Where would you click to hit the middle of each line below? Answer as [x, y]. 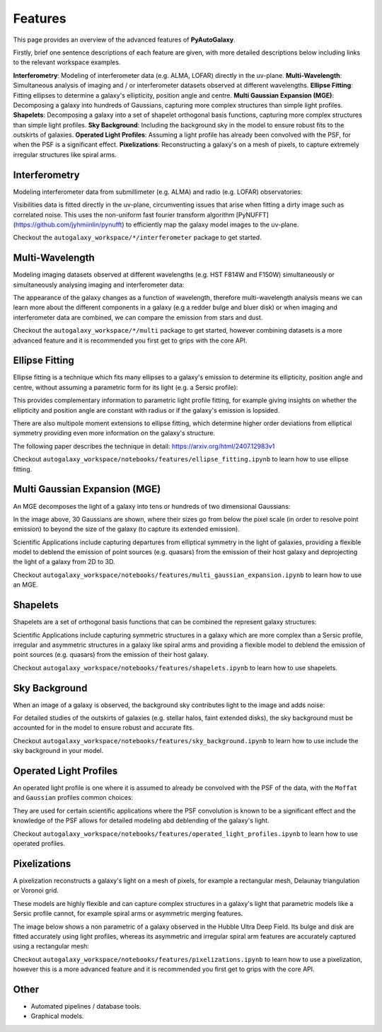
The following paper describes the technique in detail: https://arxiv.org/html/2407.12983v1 [144, 446]
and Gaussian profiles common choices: [73, 798]
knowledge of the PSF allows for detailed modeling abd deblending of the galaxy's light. [141, 820]
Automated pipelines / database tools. [86, 1006]
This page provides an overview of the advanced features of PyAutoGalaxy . [125, 40]
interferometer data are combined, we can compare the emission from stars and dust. [138, 317]
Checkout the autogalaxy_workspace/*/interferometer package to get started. [137, 238]
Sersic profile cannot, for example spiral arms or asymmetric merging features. [128, 914]
